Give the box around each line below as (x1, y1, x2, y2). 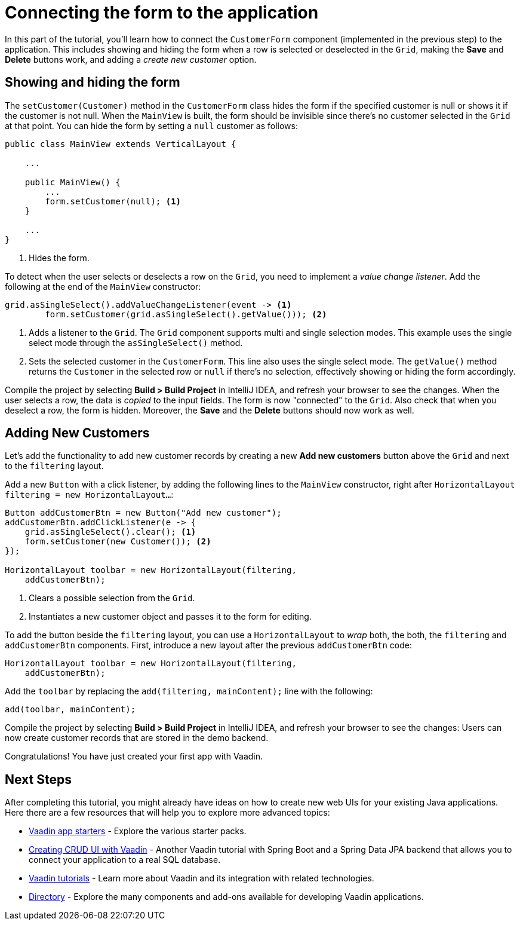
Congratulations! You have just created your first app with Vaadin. (5, 751, 263, 762)
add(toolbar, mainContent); (5, 705, 136, 715)
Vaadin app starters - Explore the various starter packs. (29, 826, 247, 837)
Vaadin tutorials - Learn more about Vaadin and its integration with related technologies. (29, 873, 374, 884)
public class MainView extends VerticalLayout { (5, 139, 236, 149)
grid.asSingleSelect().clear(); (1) (24, 527, 196, 537)
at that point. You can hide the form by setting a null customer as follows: (5, 120, 298, 131)
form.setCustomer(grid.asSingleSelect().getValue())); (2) (45, 309, 327, 319)
